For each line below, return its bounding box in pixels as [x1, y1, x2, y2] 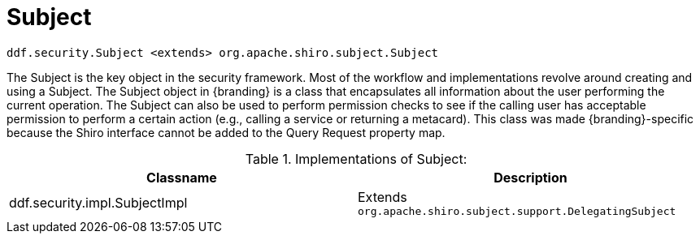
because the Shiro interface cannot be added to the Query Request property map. [7, 125, 446, 139]
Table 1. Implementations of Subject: [245, 150, 467, 167]
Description [493, 169, 567, 186]
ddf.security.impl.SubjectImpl [9, 195, 188, 212]
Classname [146, 169, 217, 186]
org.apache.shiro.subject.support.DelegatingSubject [358, 204, 676, 217]
